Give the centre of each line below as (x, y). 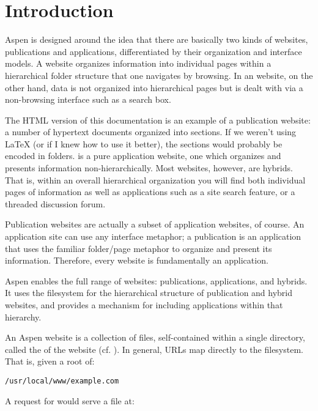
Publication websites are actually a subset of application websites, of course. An (155, 224)
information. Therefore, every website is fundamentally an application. (137, 260)
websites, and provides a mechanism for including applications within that (144, 305)
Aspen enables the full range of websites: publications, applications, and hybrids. (156, 280)
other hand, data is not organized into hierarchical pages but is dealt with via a (154, 87)
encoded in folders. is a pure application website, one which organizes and (143, 156)
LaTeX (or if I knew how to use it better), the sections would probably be (144, 143)
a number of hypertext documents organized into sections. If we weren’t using (151, 132)
